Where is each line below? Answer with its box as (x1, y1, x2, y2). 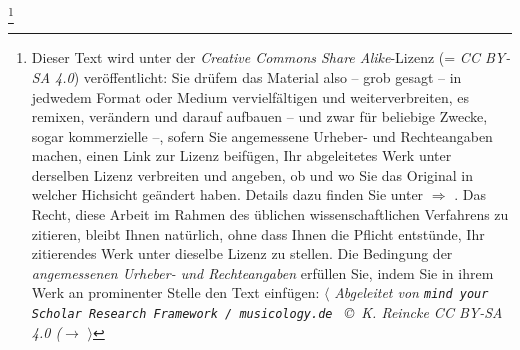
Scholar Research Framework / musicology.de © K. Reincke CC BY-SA (31, 302, 503, 323)
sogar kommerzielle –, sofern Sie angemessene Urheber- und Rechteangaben (31, 125, 493, 146)
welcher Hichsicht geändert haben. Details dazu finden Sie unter (31, 184, 424, 205)
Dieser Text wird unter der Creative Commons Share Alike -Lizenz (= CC (31, 47, 480, 68)
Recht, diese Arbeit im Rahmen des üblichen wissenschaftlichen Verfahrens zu (31, 204, 509, 225)
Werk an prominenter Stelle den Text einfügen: (31, 282, 320, 303)
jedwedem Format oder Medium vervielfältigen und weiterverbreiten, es (31, 86, 470, 107)
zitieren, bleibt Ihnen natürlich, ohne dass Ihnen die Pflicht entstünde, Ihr (31, 223, 485, 244)
